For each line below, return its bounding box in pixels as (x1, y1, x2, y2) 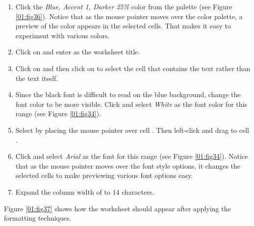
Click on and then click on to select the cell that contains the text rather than (15, 63, 251, 73)
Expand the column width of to (15, 186, 110, 197)
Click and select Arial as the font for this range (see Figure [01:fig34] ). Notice (15, 151, 248, 161)
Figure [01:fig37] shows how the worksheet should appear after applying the (4, 203, 231, 213)
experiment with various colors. (15, 30, 110, 40)
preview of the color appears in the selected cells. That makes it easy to (15, 21, 231, 31)
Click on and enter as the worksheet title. (15, 47, 140, 57)
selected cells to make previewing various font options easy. (15, 170, 193, 180)
